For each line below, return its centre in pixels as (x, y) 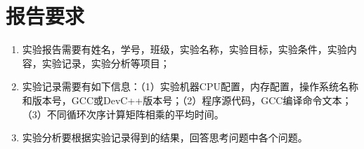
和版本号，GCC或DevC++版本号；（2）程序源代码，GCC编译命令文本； (187, 100)
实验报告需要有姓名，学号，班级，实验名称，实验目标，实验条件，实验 (184, 49)
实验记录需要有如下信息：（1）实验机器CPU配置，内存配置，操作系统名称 (190, 86)
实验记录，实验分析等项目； (106, 63)
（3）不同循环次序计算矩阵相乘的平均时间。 (123, 114)
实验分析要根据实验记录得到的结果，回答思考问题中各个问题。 (165, 137)
